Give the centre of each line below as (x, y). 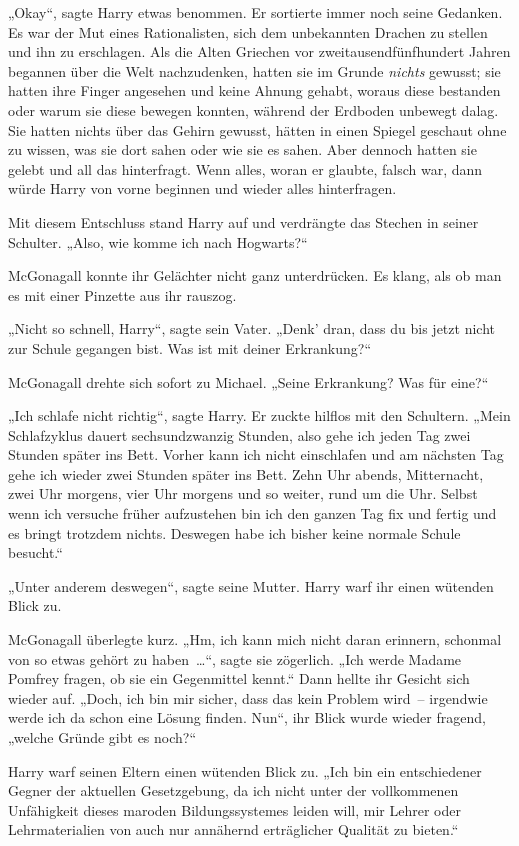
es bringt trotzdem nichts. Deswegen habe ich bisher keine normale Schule (234, 532)
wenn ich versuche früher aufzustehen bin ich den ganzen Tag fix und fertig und (252, 513)
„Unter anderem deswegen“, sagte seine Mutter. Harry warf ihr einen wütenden (251, 585)
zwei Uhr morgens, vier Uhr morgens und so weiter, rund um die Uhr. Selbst (243, 493)
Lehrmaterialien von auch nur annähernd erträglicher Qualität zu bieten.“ (233, 829)
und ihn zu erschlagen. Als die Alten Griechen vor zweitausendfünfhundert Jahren (259, 51)
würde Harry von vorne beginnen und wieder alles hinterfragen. (202, 188)
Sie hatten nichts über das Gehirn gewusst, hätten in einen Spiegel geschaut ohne (257, 129)
